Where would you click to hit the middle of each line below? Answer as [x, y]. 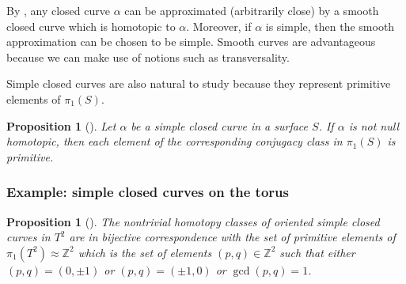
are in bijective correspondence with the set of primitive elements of [232, 237]
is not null [374, 125]
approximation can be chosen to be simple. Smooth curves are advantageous [191, 42]
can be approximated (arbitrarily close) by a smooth [252, 10]
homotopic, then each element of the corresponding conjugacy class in [175, 141]
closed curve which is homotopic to [91, 26]
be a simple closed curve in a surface [220, 125]
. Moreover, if [219, 26]
